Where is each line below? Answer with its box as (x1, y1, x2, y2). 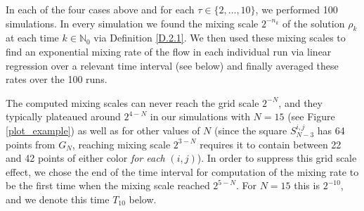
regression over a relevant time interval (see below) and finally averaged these (6, 58, 339, 72)
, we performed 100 (255, 2, 338, 16)
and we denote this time (6, 191, 110, 206)
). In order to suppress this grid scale (197, 151, 357, 165)
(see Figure (287, 109, 335, 124)
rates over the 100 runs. (6, 72, 108, 87)
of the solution (282, 15, 345, 30)
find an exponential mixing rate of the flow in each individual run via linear (6, 44, 332, 58)
